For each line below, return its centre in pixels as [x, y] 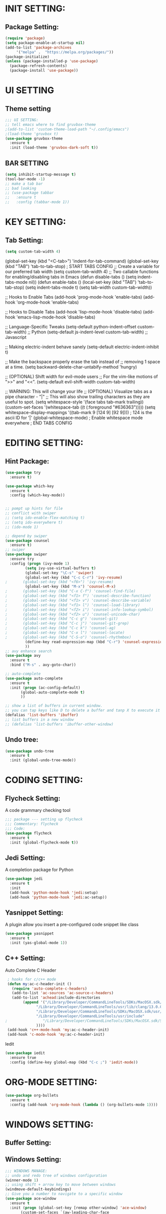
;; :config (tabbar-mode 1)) [37, 202]
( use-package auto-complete [34, 678]
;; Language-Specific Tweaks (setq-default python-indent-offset [71, 326]
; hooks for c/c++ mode [32, 979]
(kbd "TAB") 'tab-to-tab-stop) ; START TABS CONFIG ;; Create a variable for [82, 266]
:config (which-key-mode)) [37, 495]
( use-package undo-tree [30, 751]
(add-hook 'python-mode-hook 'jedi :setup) [54, 893]
